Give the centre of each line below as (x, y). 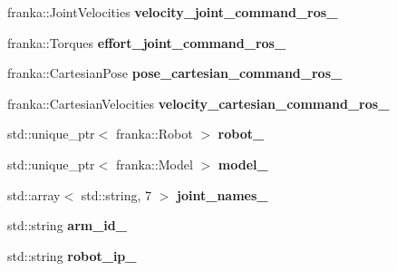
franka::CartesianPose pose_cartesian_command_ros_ (175, 73)
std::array (34, 194)
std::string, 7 (116, 194)
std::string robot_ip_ (72, 255)
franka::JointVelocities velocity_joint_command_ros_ (173, 12)
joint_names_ (223, 194)
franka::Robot (154, 134)
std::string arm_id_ (67, 225)
